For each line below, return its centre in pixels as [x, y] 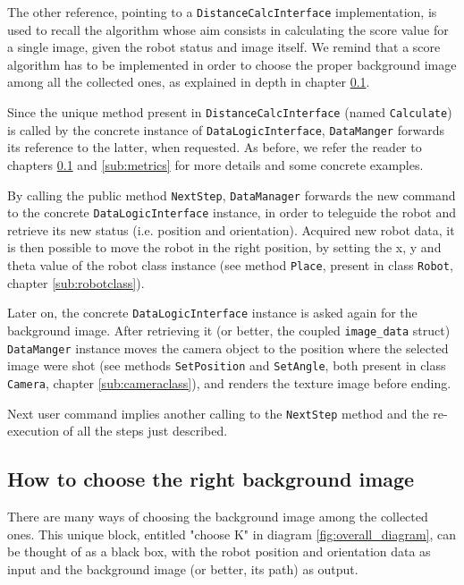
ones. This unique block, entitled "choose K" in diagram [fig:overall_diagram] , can [232, 534]
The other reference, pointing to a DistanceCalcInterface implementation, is [222, 12]
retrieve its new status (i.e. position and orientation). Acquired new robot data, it [231, 229]
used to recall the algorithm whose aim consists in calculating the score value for [228, 29]
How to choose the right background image [211, 479]
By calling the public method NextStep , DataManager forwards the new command [232, 195]
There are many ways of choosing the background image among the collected [218, 517]
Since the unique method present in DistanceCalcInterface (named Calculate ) [230, 112]
